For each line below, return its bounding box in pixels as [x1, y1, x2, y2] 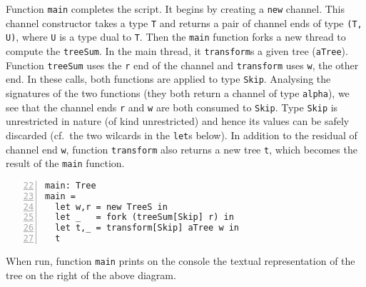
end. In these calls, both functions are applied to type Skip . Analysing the [6, 71, 331, 86]
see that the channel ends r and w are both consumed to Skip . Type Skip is [6, 99, 338, 114]
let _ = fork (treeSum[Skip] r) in [55, 212, 234, 223]
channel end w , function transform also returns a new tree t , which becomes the [6, 141, 357, 156]
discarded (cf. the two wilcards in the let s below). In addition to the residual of [6, 127, 357, 142]
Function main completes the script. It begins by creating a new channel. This [6, 1, 345, 16]
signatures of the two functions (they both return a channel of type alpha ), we [6, 85, 350, 100]
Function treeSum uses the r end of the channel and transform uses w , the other [6, 57, 359, 72]
